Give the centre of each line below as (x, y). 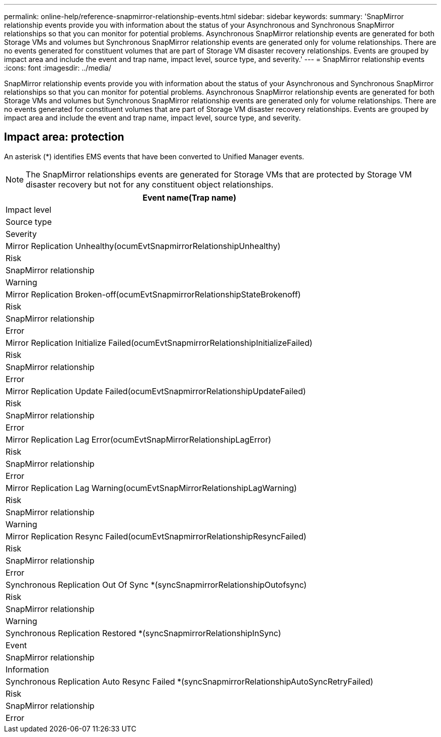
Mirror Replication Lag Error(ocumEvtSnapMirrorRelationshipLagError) (138, 439)
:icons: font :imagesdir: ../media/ (58, 68)
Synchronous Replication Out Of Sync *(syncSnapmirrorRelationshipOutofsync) (156, 585)
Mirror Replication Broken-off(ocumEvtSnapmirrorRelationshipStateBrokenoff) (153, 294)
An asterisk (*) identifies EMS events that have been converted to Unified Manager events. (154, 156)
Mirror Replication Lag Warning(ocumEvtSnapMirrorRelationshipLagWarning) (151, 488)
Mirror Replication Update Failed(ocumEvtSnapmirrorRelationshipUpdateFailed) (156, 391)
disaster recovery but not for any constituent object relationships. (150, 184)
